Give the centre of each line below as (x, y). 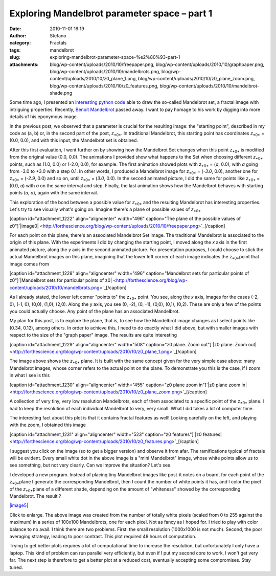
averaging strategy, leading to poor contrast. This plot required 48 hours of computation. (103, 536)
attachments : (24, 64)
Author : (18, 35)
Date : (15, 29)
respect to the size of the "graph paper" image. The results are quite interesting (93, 335)
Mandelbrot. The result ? (35, 496)
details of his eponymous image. (44, 117)
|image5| (19, 505)
